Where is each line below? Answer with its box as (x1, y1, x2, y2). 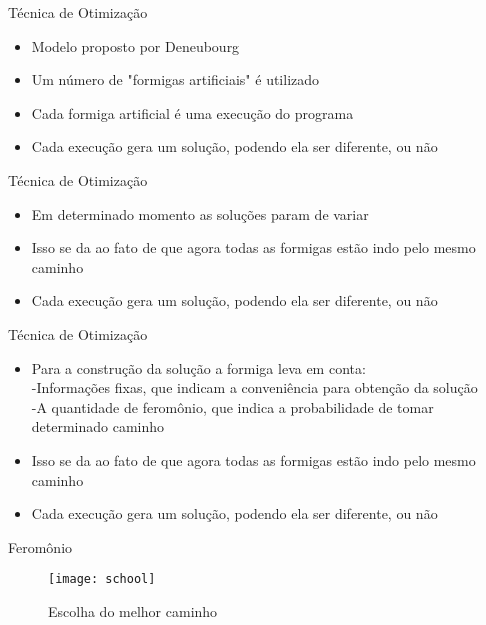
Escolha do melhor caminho (48, 600, 218, 621)
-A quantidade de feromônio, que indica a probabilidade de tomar (31, 396, 434, 417)
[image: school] (48, 572, 156, 587)
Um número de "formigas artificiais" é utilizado (31, 69, 320, 90)
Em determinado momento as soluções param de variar (31, 203, 369, 224)
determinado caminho (31, 416, 165, 437)
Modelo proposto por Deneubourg (31, 35, 240, 56)
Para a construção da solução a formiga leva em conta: (31, 357, 366, 378)
